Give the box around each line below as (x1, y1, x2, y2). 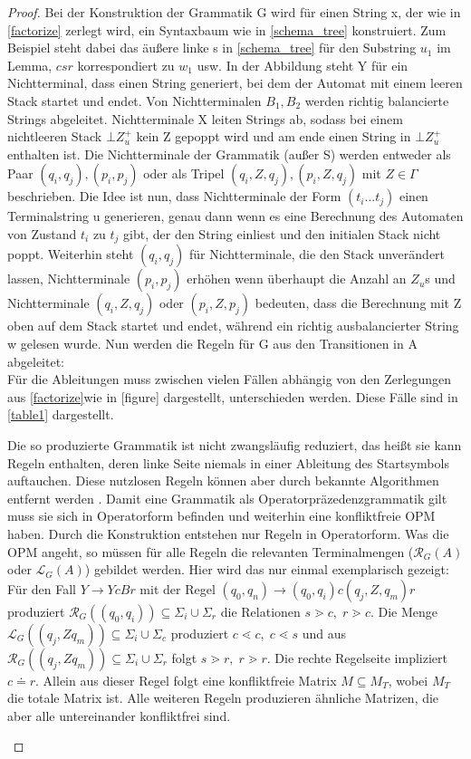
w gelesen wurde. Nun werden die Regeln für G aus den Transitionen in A (7, 333, 418, 352)
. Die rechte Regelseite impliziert (266, 648, 448, 667)
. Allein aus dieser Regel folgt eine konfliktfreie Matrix (35, 670, 337, 689)
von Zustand (7, 224, 77, 243)
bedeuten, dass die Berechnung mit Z (255, 293, 462, 312)
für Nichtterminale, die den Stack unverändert (188, 245, 446, 264)
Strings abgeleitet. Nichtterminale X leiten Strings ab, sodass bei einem (7, 109, 403, 128)
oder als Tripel (143, 164, 225, 183)
